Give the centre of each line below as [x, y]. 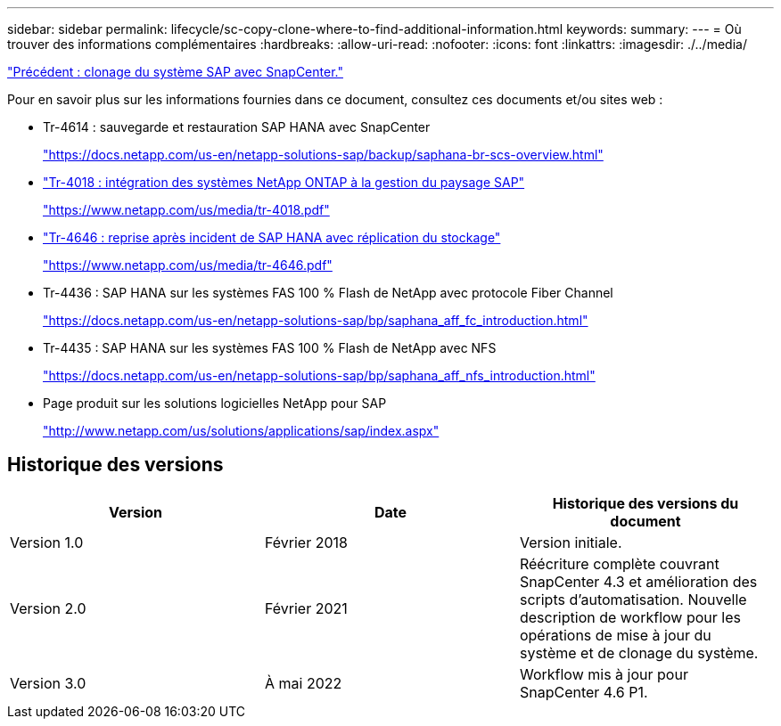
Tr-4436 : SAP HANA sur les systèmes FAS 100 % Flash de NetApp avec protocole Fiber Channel [328, 293]
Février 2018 [306, 542]
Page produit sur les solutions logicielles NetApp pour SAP [215, 403]
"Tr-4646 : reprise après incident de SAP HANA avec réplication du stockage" [272, 237]
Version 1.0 [47, 542]
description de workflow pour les [630, 617]
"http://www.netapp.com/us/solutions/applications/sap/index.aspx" [241, 431]
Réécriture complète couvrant [619, 563]
